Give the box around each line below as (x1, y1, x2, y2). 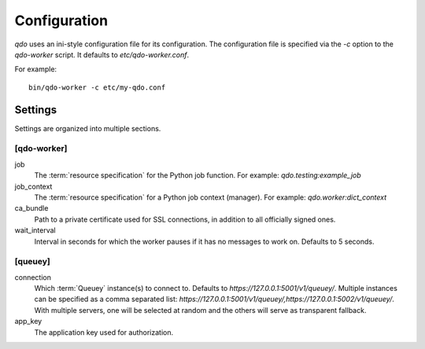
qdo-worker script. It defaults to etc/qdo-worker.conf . (14, 50, 190, 59)
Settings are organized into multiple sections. (14, 123, 161, 133)
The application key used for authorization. (34, 327, 174, 337)
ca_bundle (14, 204, 49, 213)
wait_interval (14, 226, 56, 235)
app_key (14, 317, 42, 326)
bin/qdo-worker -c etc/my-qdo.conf (28, 83, 166, 92)
